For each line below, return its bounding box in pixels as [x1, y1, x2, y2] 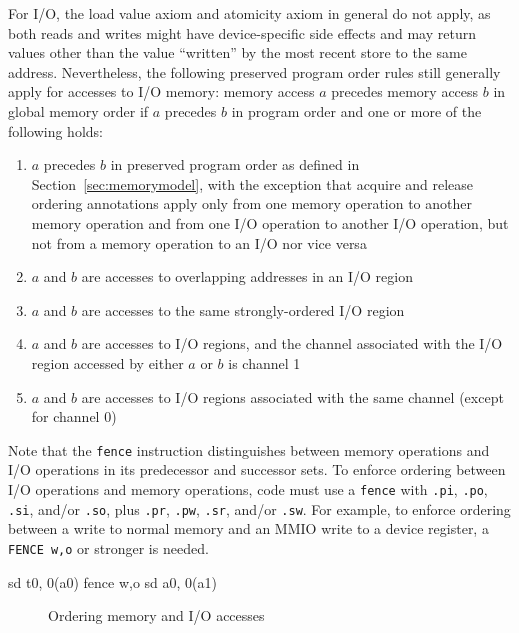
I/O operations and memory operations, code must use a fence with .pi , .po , [8, 478, 488, 499]
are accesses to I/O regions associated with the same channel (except [81, 386, 504, 407]
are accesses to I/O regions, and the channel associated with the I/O [81, 333, 503, 354]
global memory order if [8, 100, 149, 121]
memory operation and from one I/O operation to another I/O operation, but [31, 212, 509, 233]
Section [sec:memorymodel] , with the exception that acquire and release [31, 173, 474, 194]
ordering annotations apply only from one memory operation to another [31, 193, 472, 214]
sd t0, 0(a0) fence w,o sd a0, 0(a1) [8, 571, 217, 592]
